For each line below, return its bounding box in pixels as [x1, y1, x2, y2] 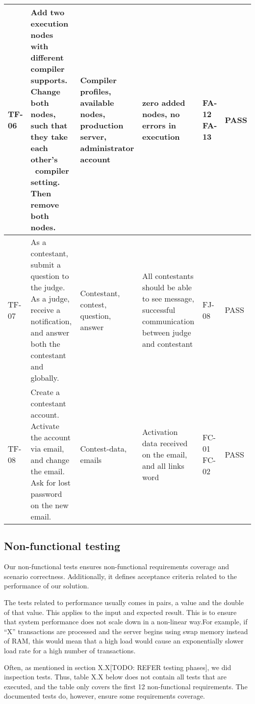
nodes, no [142, 108, 180, 120]
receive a [30, 304, 60, 315]
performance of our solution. [4, 581, 89, 591]
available [80, 97, 114, 108]
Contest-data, [80, 443, 127, 454]
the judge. [30, 281, 65, 293]
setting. [30, 176, 60, 187]
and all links [142, 459, 184, 471]
